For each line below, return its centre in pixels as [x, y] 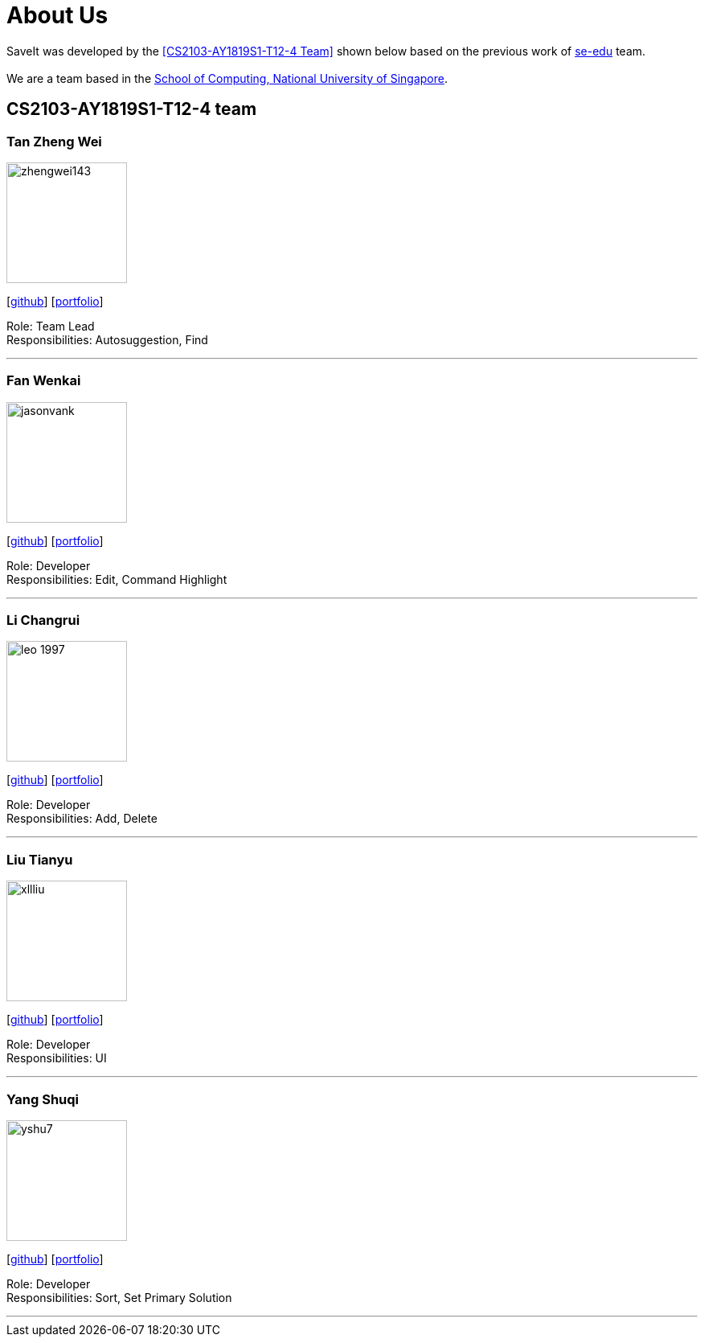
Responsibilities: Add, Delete [82, 819]
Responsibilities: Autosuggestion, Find [107, 339]
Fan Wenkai [44, 381]
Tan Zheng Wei [54, 141]
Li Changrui [43, 620]
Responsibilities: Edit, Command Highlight [117, 579]
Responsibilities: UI [57, 1058]
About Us [57, 15]
